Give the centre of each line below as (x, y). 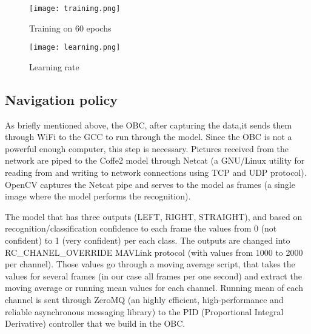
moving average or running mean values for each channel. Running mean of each (154, 288)
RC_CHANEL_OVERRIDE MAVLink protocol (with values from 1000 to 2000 (154, 252)
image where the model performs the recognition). (98, 196)
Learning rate (54, 66)
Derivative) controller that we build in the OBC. (95, 323)
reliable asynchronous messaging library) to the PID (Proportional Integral (144, 311)
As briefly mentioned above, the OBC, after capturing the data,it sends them (149, 125)
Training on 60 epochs (70, 28)
